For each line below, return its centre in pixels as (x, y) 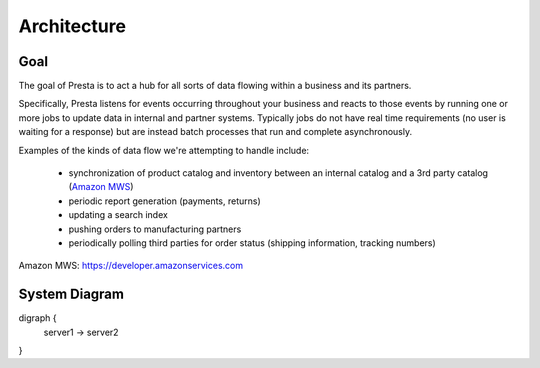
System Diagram (71, 294)
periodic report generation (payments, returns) (165, 201)
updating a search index (118, 215)
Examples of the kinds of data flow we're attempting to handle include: (164, 150)
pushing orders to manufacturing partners (155, 229)
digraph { (37, 318)
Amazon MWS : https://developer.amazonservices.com (131, 266)
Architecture (72, 26)
